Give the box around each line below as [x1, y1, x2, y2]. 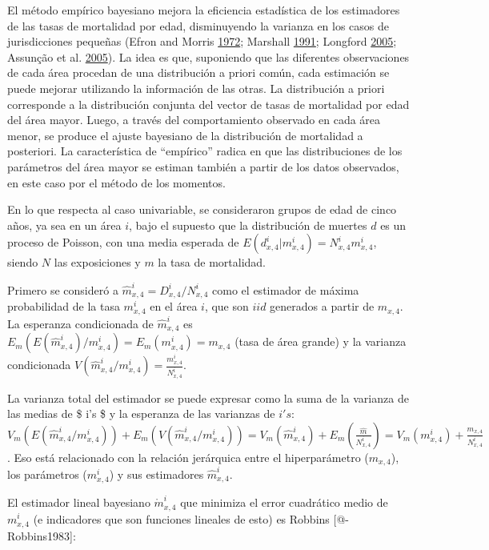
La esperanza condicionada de [7, 315, 154, 331]
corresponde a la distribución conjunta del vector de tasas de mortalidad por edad [7, 95, 410, 112]
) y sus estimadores [109, 465, 204, 482]
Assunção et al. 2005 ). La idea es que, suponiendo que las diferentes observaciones [7, 48, 410, 65]
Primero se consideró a [7, 281, 118, 298]
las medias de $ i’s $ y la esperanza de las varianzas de [7, 405, 275, 422]
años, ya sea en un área [7, 216, 122, 233]
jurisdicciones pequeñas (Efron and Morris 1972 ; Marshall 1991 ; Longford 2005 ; [7, 33, 397, 50]
